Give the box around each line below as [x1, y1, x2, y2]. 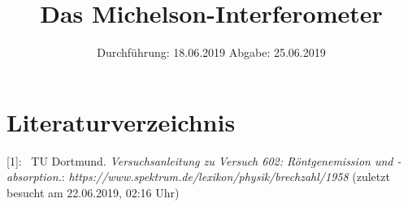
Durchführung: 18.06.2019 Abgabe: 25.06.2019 [97, 44, 326, 61]
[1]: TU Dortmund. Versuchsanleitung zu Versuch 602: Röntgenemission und [7, 152, 393, 169]
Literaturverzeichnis [7, 105, 236, 138]
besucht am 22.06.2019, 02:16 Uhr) [7, 183, 180, 201]
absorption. [7, 168, 62, 185]
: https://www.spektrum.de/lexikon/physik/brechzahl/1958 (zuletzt [61, 168, 390, 185]
